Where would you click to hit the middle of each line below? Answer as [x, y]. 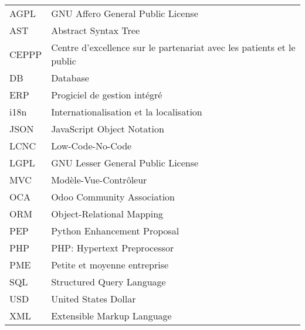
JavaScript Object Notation [108, 129]
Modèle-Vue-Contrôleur [99, 180]
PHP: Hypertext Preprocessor [113, 248]
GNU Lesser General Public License [125, 163]
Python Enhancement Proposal [115, 231]
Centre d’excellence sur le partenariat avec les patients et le [173, 47]
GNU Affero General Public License [125, 13]
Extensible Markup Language [111, 316]
